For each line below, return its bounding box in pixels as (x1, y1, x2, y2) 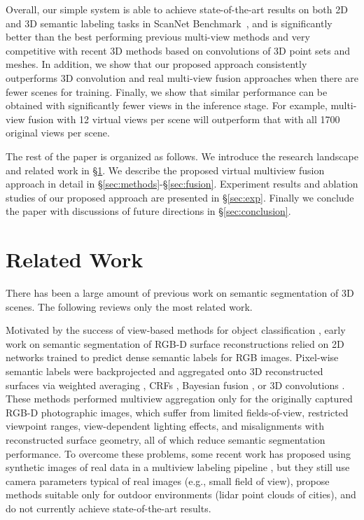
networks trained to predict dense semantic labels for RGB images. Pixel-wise (6, 350, 339, 365)
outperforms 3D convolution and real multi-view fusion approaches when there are (6, 70, 358, 85)
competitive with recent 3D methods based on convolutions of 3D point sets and (6, 43, 350, 57)
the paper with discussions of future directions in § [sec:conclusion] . (6, 204, 291, 218)
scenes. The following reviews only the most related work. (6, 299, 253, 314)
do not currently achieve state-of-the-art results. (6, 500, 211, 515)
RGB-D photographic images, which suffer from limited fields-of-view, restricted (6, 405, 349, 419)
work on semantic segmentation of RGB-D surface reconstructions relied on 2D (6, 336, 344, 351)
